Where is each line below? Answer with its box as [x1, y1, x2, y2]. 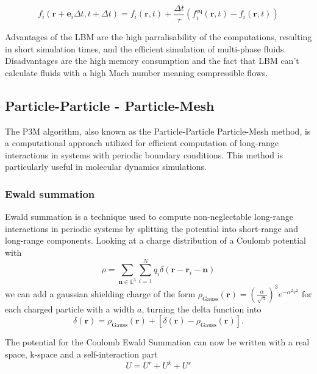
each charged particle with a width [5, 302, 135, 315]
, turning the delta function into [141, 302, 262, 315]
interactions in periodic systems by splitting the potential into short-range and [5, 222, 298, 235]
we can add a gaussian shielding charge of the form [5, 287, 196, 300]
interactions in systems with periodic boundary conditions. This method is [5, 148, 283, 161]
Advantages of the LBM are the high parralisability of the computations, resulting [5, 30, 312, 43]
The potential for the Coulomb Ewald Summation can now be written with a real [5, 336, 310, 348]
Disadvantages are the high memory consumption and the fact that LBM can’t [5, 54, 299, 67]
